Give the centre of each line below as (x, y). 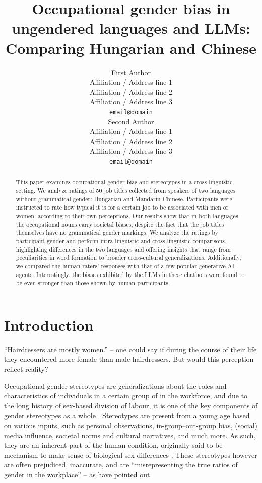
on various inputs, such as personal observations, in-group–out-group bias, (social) (131, 425)
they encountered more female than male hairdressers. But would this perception (129, 359)
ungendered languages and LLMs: (131, 28)
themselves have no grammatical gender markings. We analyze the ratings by (117, 232)
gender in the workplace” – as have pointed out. (78, 474)
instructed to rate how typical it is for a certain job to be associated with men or (122, 207)
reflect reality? (26, 369)
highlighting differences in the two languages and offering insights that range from (123, 249)
